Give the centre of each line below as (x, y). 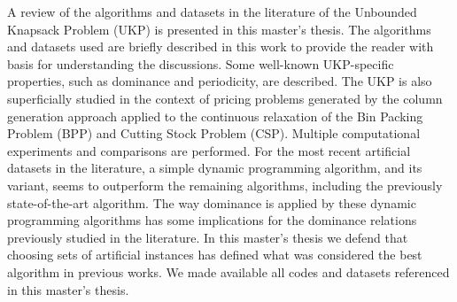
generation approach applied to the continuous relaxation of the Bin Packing (215, 116)
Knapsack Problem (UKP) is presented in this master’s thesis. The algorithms (219, 29)
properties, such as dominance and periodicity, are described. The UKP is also (220, 81)
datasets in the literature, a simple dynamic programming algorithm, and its (215, 168)
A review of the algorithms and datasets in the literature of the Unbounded (212, 12)
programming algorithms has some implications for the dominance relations (212, 220)
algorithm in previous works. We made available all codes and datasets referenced (228, 271)
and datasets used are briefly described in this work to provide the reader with (221, 46)
